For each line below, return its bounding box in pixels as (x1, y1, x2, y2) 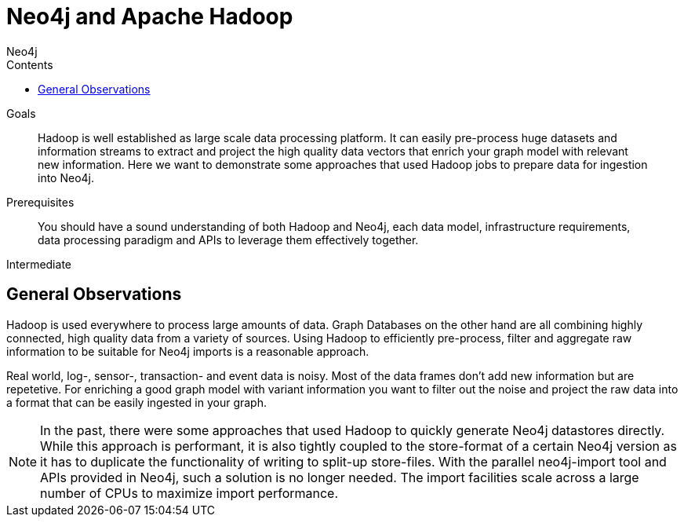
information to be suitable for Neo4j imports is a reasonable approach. (6, 344, 369, 358)
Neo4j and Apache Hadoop (6, 3, 293, 30)
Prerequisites (6, 195, 75, 209)
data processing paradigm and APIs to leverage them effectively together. (38, 232, 419, 247)
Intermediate (6, 257, 71, 271)
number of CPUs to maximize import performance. (40, 485, 339, 501)
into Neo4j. (38, 170, 95, 185)
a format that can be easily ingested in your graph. (6, 395, 267, 409)
